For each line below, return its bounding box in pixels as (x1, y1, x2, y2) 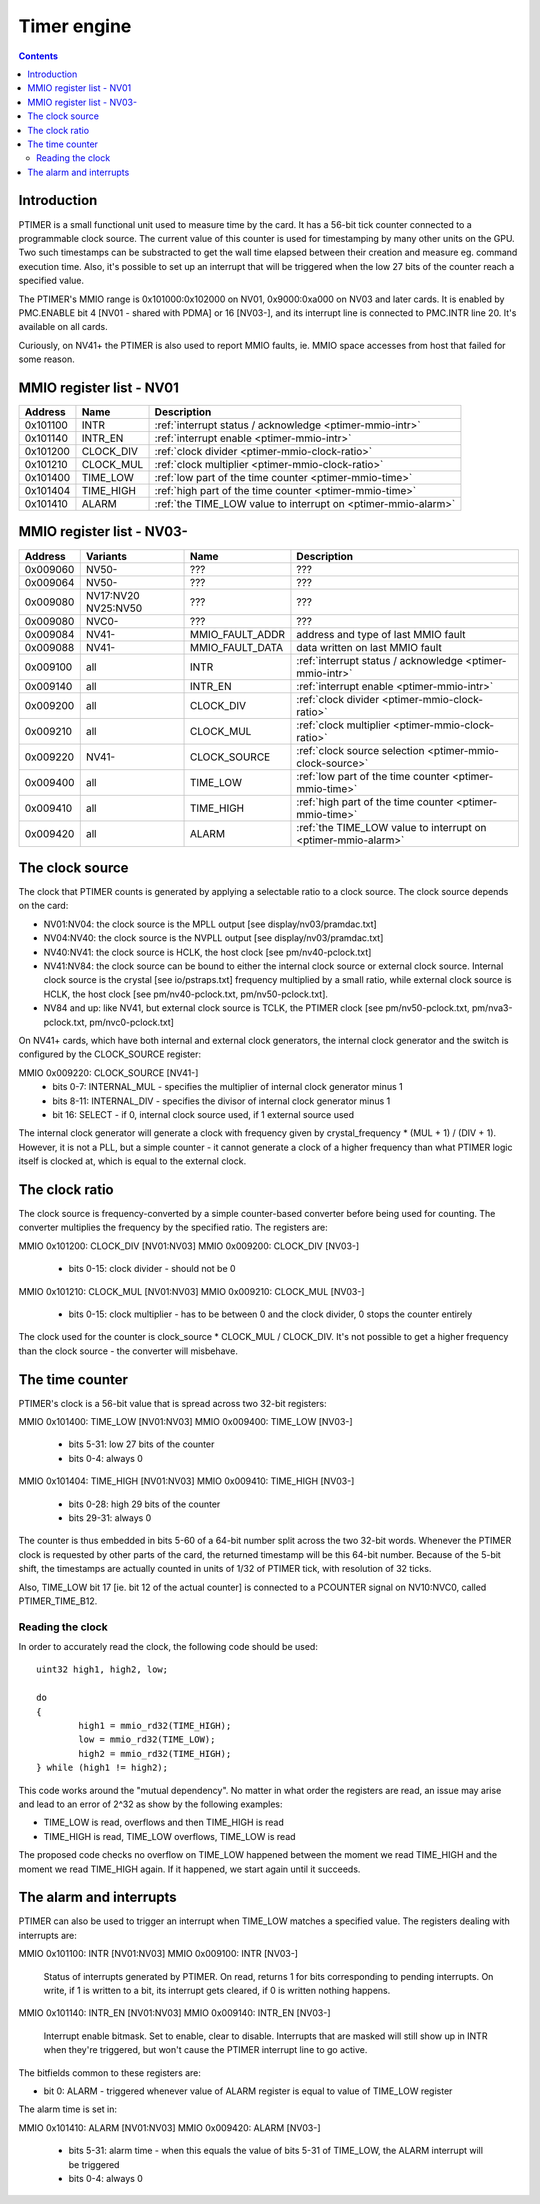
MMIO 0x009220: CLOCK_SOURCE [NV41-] (18, 1066, 199, 1079)
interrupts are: (18, 1929, 77, 1941)
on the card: (18, 900, 69, 912)
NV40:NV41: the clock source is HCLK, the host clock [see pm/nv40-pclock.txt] (43, 946, 372, 958)
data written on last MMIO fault (296, 640, 442, 654)
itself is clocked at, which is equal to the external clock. (18, 1155, 247, 1167)
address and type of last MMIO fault (296, 627, 466, 641)
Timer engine (18, 15, 132, 37)
